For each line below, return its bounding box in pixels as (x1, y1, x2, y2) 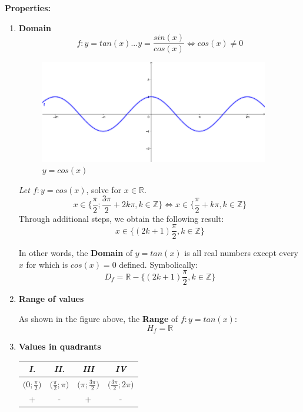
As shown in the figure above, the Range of (18, 313, 178, 324)
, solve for (86, 183, 122, 195)
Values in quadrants (18, 340, 101, 353)
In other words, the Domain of (18, 247, 133, 259)
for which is (26, 258, 68, 270)
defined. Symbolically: (119, 258, 198, 270)
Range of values (18, 293, 84, 305)
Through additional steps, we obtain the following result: (18, 212, 224, 224)
